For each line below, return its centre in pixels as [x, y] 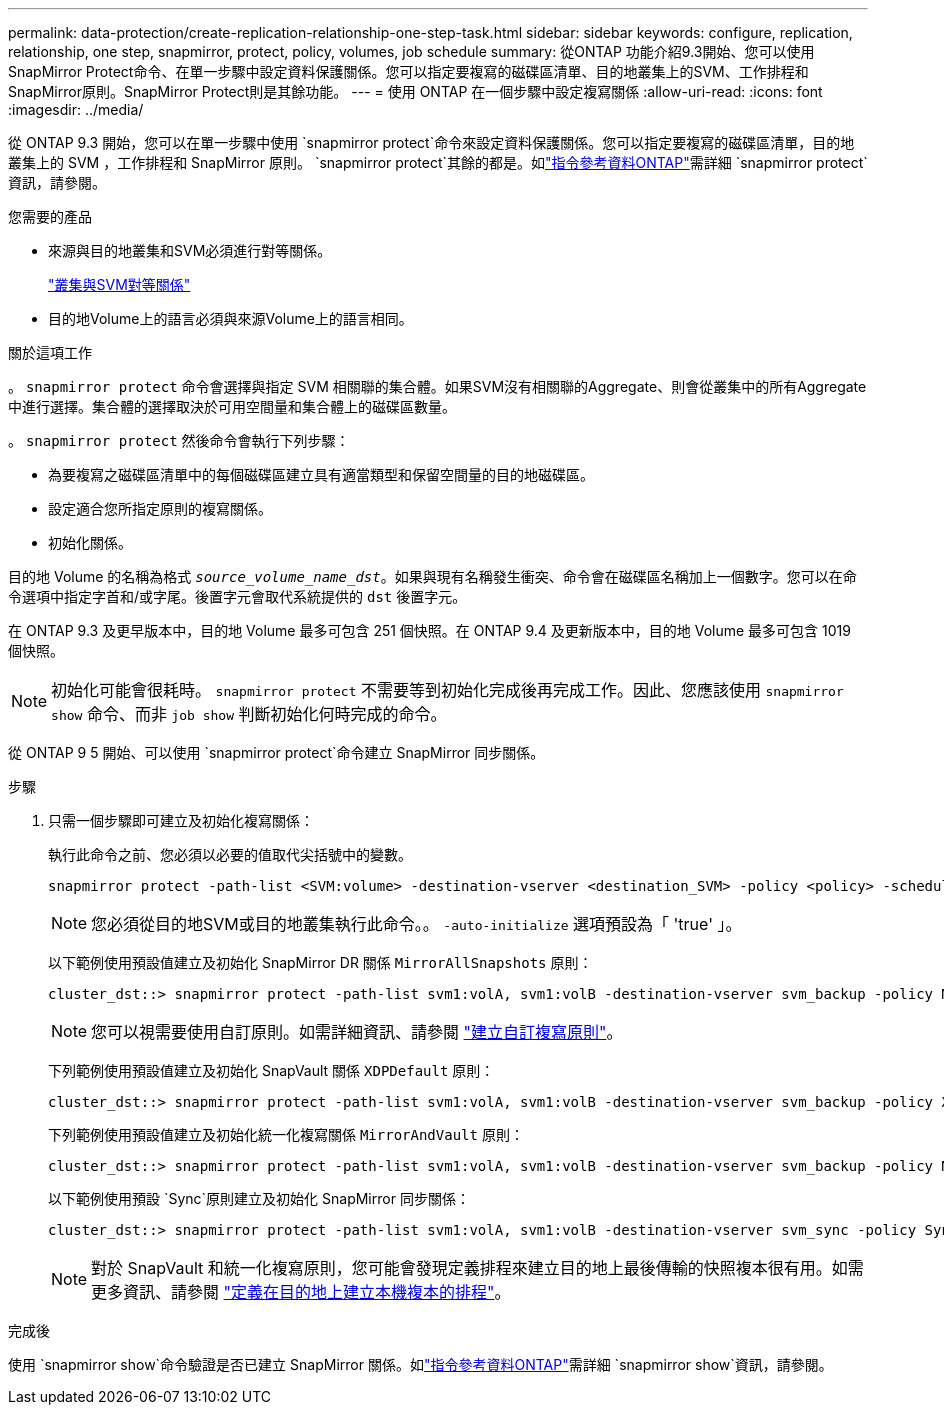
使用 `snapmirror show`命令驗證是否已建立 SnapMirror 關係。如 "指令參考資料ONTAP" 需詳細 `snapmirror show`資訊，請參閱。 [420, 1364]
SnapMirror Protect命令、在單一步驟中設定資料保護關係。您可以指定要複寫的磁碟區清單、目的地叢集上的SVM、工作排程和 [408, 71]
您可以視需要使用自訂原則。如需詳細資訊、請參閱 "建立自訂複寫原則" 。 [357, 1032]
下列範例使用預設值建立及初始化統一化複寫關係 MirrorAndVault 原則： [286, 1134]
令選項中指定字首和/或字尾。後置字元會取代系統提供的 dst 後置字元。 [237, 596]
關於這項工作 [50, 352]
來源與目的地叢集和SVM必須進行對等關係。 [190, 250]
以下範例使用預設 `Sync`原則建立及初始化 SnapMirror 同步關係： [259, 1198]
